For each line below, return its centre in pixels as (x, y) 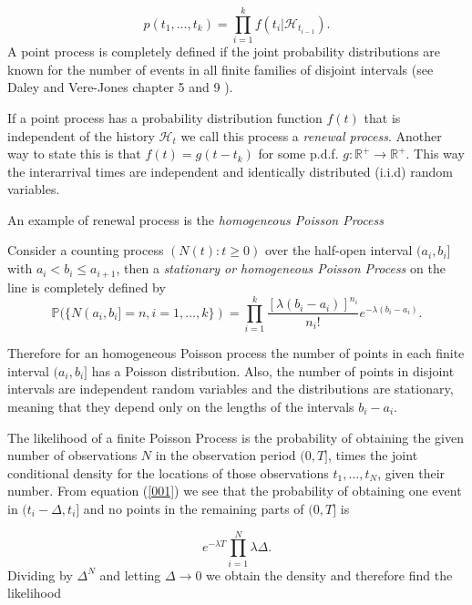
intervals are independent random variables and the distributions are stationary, (231, 389)
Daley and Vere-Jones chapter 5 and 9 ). (120, 87)
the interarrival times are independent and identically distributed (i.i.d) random (230, 171)
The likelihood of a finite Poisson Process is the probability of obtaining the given (236, 437)
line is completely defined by (87, 287)
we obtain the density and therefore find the (329, 574)
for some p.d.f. (298, 154)
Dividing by (40, 574)
